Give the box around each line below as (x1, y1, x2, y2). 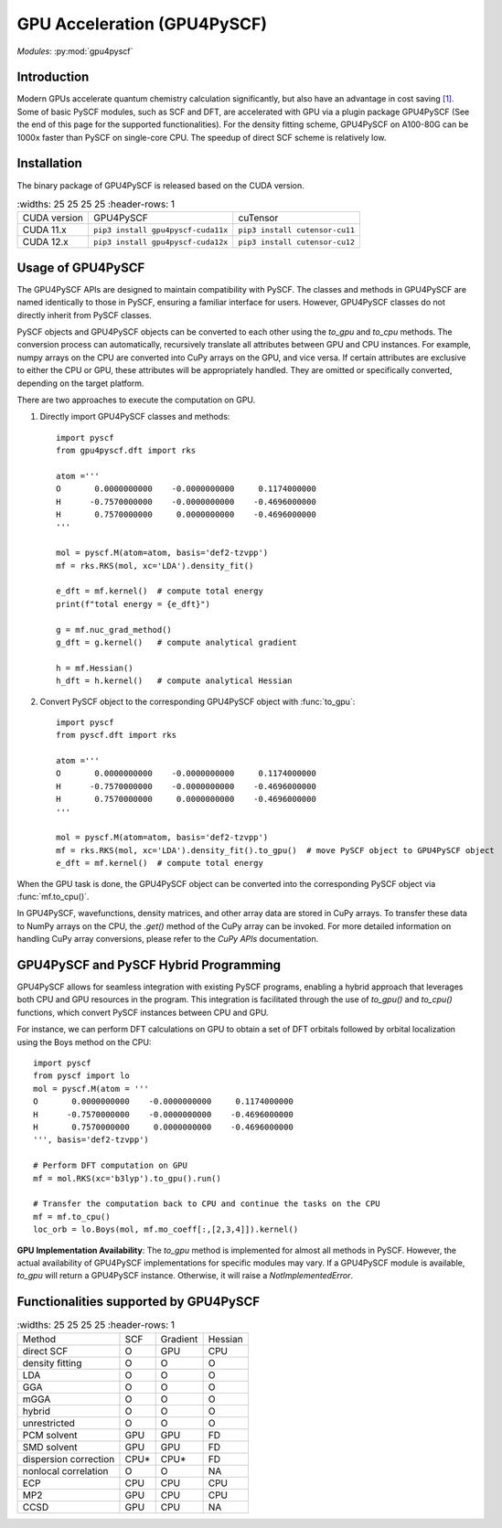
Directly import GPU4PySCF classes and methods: (39, 411, 230, 422)
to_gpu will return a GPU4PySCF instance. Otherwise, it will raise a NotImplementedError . (16, 1270, 354, 1281)
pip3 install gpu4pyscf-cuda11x (92, 225, 229, 235)
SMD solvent (22, 1440, 78, 1453)
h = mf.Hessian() (56, 663, 134, 673)
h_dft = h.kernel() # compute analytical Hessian (56, 676, 293, 686)
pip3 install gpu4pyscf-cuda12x (92, 237, 229, 247)
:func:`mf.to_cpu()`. (16, 892, 90, 902)
